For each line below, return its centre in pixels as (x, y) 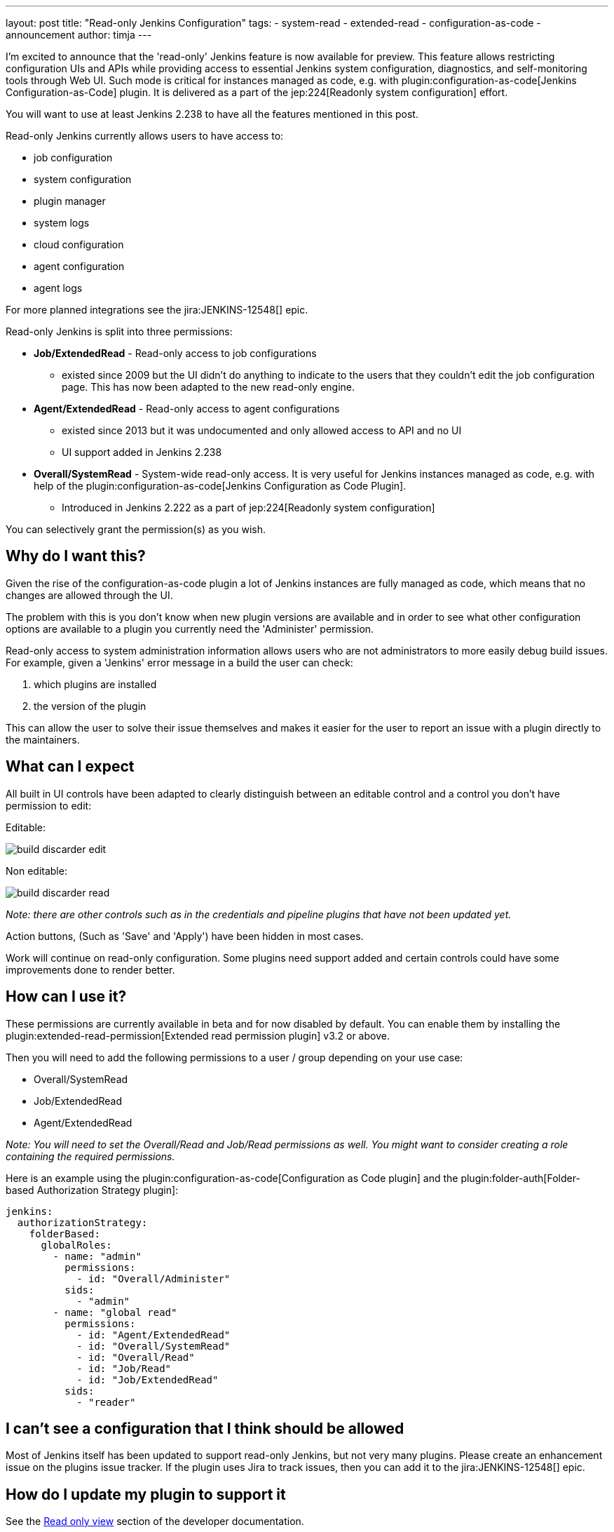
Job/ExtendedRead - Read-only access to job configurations (175, 353)
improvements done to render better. (90, 969)
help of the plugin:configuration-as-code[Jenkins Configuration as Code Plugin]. (220, 486)
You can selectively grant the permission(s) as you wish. (136, 529)
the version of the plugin (90, 706)
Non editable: (36, 871)
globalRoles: (76, 1245)
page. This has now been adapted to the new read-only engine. (209, 387)
